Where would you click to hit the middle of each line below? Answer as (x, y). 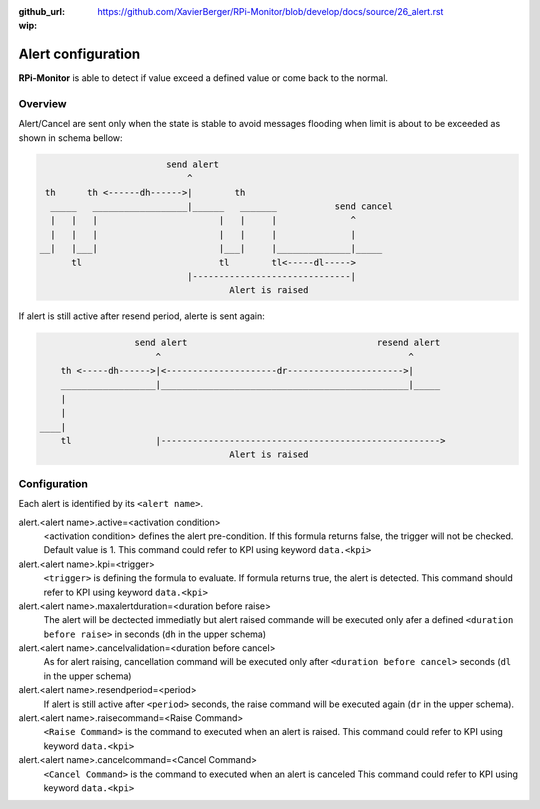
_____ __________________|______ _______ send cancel (222, 206)
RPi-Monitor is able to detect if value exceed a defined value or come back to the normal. (203, 78)
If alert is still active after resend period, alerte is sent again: (141, 316)
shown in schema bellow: (71, 137)
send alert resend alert (287, 343)
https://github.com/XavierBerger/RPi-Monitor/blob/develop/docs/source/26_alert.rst (270, 11)
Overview (42, 104)
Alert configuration (79, 54)
